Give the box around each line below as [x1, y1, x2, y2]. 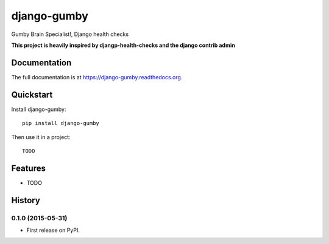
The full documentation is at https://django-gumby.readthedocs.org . [11, 73, 183, 81]
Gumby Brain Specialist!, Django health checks [11, 30, 129, 38]
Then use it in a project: [11, 133, 71, 140]
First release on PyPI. [26, 226, 80, 234]
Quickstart [11, 89, 53, 100]
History [11, 195, 41, 206]
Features [11, 163, 46, 173]
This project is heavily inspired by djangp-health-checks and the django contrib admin [11, 41, 236, 49]
